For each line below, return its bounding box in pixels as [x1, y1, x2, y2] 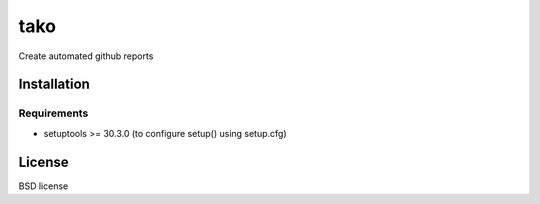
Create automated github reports [18, 50, 154, 62]
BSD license [18, 180, 69, 192]
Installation [18, 76, 90, 93]
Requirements [18, 106, 89, 120]
